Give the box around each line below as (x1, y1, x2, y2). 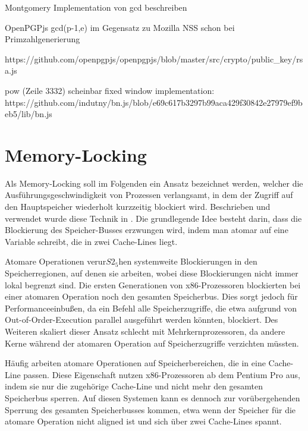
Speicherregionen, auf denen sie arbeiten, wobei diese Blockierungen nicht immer (5, 267, 298, 279)
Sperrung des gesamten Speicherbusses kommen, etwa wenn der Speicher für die (5, 403, 296, 416)
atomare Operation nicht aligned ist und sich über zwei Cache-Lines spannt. (5, 415, 282, 427)
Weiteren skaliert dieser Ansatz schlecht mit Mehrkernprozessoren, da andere (5, 325, 285, 337)
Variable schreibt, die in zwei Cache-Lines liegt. (5, 235, 178, 247)
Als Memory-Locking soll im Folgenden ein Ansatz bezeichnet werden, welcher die (5, 177, 303, 189)
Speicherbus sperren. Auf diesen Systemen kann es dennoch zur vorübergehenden (5, 391, 300, 404)
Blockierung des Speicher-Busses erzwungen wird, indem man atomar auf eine (5, 224, 288, 236)
